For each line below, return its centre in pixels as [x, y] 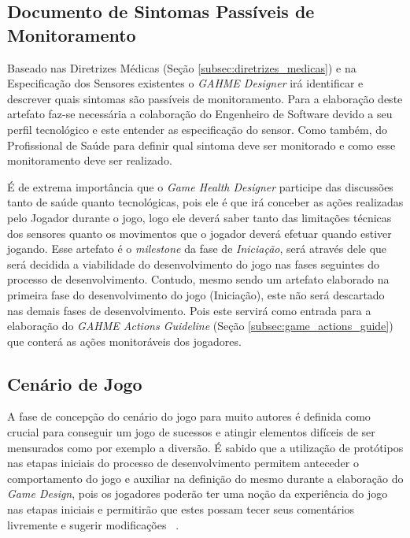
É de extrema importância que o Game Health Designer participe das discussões [200, 186]
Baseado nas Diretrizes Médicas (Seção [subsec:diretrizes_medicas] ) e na [182, 67]
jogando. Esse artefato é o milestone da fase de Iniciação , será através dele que [197, 249]
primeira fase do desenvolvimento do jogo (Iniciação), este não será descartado [196, 294]
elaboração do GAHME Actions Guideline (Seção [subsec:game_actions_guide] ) [200, 326]
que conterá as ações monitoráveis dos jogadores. [124, 341]
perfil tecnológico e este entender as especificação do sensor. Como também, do [198, 129]
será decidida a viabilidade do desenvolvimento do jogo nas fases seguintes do [194, 263]
